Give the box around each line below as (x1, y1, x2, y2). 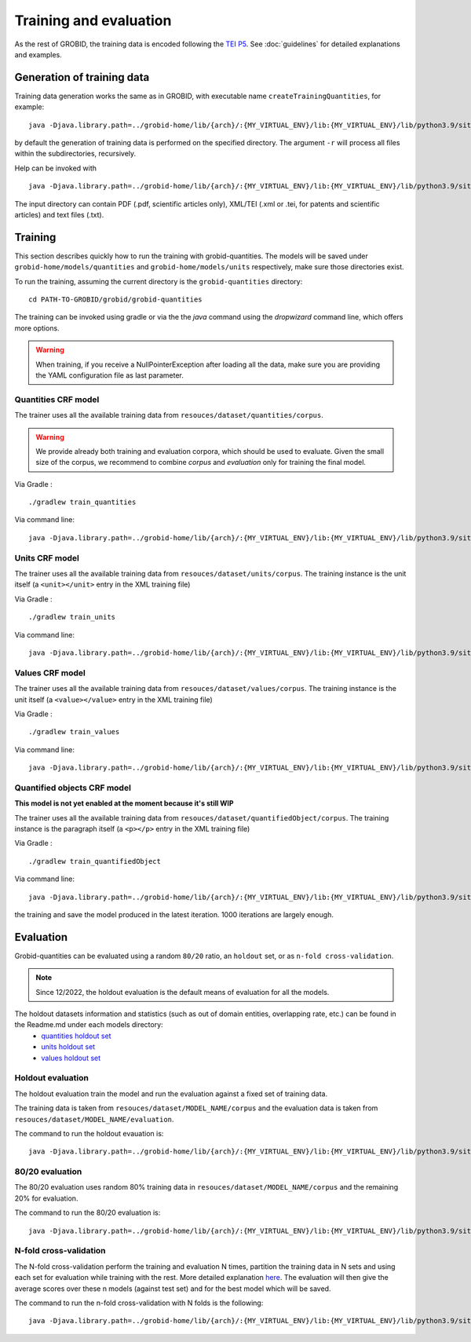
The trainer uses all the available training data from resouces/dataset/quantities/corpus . (14, 411, 323, 420)
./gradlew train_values (28, 727, 120, 737)
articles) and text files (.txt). (14, 210, 104, 219)
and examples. (14, 49, 62, 59)
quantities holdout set (41, 1031, 111, 1040)
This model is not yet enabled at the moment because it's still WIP (14, 799, 235, 808)
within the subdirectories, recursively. (14, 149, 137, 159)
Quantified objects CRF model (14, 782, 131, 793)
